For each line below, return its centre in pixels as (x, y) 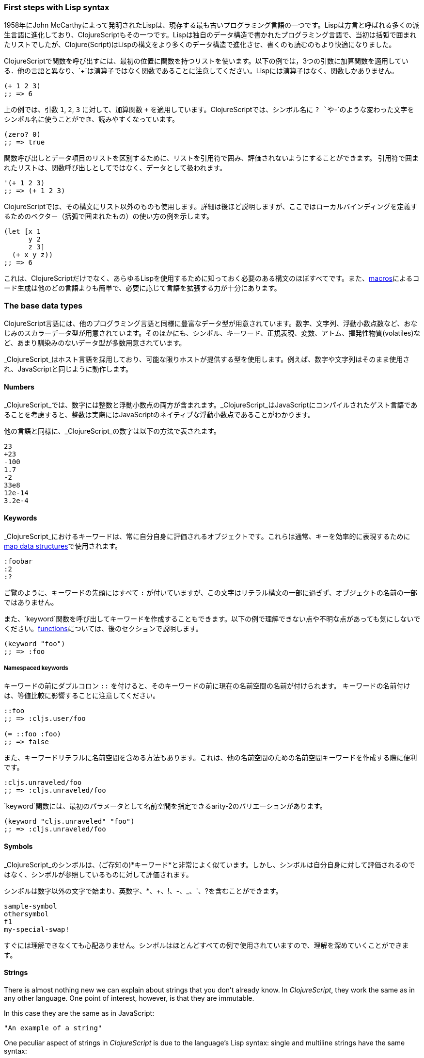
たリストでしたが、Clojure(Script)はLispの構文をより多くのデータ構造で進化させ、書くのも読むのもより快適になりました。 (200, 45)
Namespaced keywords (36, 668)
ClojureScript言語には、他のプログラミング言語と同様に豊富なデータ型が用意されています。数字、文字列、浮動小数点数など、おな (211, 324)
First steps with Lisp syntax (57, 7)
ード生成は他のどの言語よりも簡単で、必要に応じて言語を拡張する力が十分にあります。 (142, 288)
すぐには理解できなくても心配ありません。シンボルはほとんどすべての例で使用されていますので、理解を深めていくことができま (206, 945)
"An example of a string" (53, 1028)
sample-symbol (31, 906)
